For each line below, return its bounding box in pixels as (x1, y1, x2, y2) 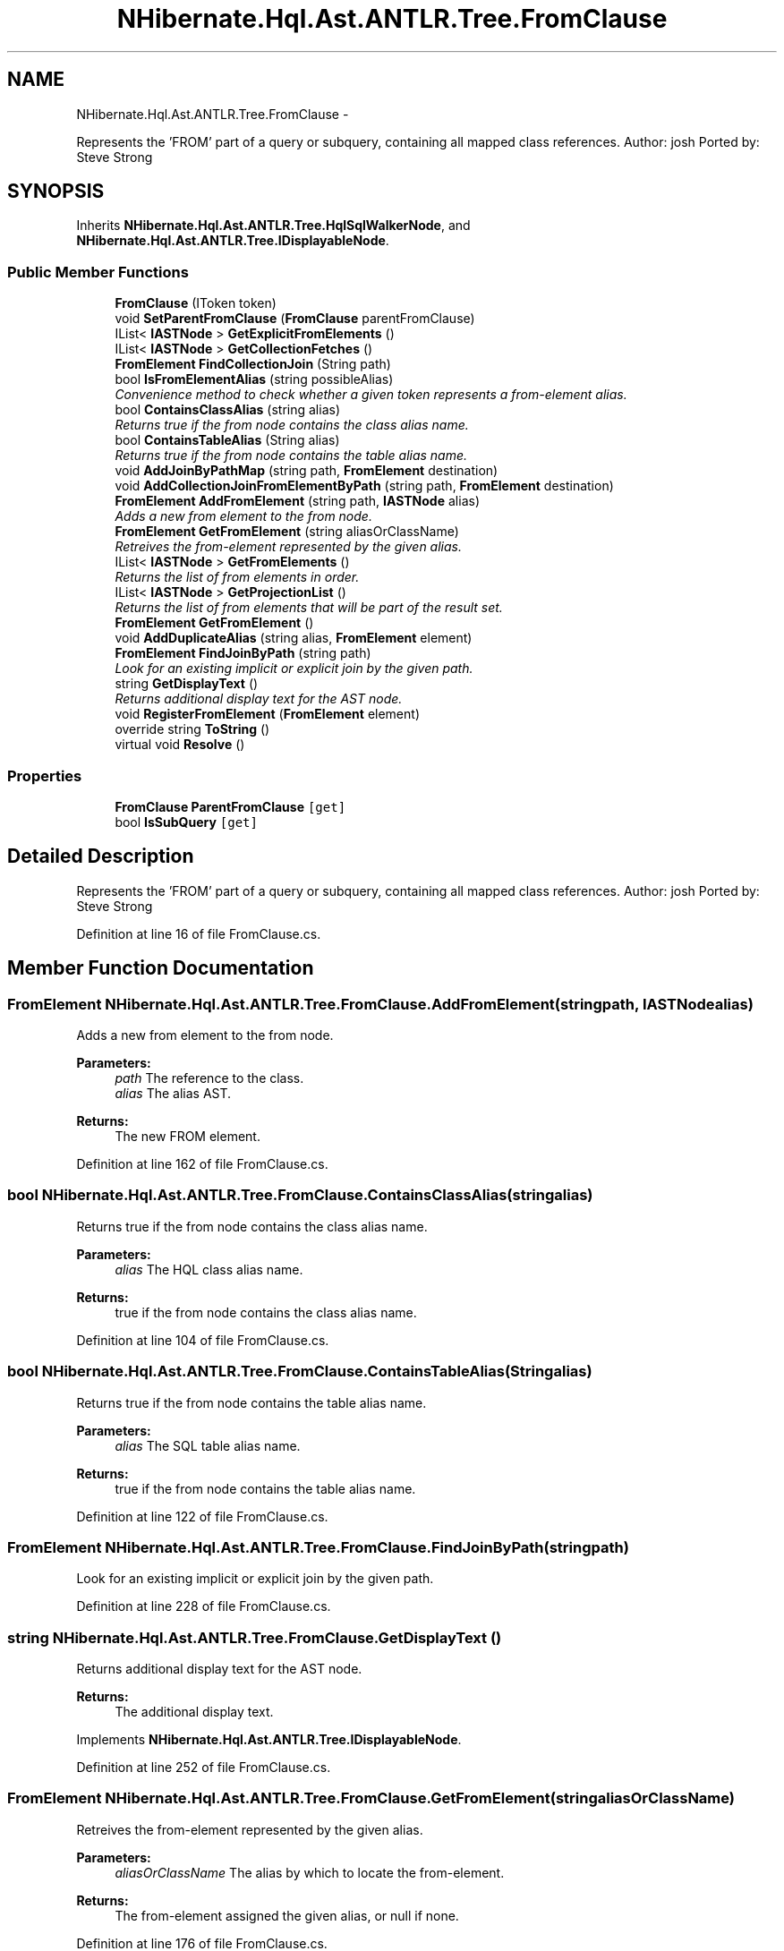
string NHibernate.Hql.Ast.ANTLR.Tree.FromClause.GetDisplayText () (7, 1628, 502, 1647)
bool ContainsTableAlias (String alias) (115, 432, 340, 448)
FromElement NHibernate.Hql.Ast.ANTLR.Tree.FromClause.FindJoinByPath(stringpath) (7, 1538, 629, 1556)
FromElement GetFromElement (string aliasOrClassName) (115, 524, 459, 540)
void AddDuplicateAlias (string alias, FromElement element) (115, 630, 473, 646)
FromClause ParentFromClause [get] (115, 798, 346, 814)
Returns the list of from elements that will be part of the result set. (115, 600, 503, 616)
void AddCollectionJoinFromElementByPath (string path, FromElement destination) (115, 478, 614, 494)
